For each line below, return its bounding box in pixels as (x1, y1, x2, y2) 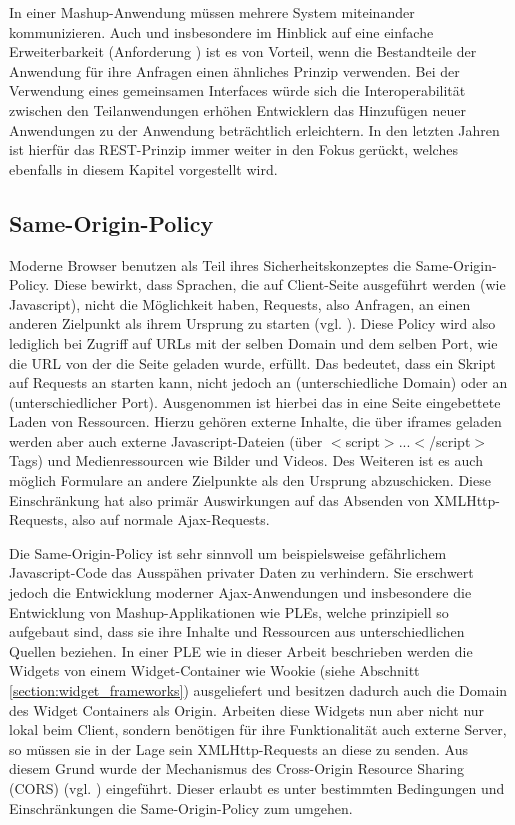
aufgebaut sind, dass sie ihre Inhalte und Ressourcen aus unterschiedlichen (9, 621, 465, 642)
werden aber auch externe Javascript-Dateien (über (9, 430, 323, 451)
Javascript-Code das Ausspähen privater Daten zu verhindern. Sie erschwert (9, 562, 474, 583)
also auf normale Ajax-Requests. (71, 509, 270, 530)
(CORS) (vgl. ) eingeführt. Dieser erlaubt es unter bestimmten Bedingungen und (9, 777, 505, 798)
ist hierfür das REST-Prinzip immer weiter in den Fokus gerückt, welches (9, 139, 458, 160)
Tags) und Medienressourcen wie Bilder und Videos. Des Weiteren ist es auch (9, 450, 483, 471)
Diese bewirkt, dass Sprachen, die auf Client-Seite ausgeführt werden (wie (53, 274, 506, 295)
